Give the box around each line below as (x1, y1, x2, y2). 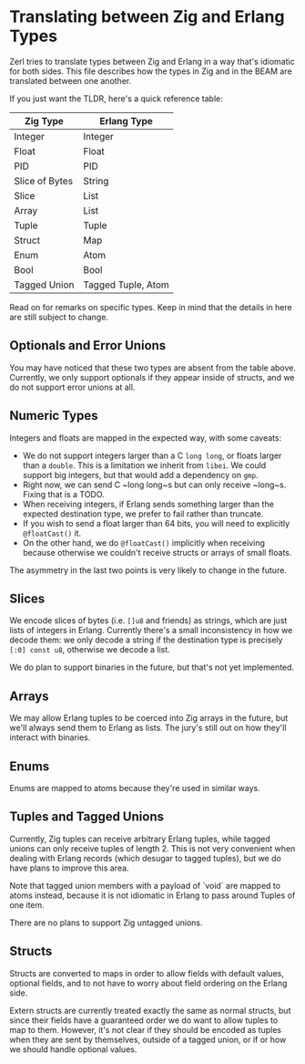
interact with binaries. (9, 732, 91, 743)
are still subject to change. (9, 311, 109, 322)
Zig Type (24, 114, 64, 127)
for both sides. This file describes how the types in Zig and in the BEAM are (9, 66, 293, 77)
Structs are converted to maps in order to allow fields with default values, (9, 967, 284, 978)
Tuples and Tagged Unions (9, 809, 164, 825)
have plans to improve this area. (9, 862, 129, 873)
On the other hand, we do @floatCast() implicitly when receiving (22, 537, 266, 548)
